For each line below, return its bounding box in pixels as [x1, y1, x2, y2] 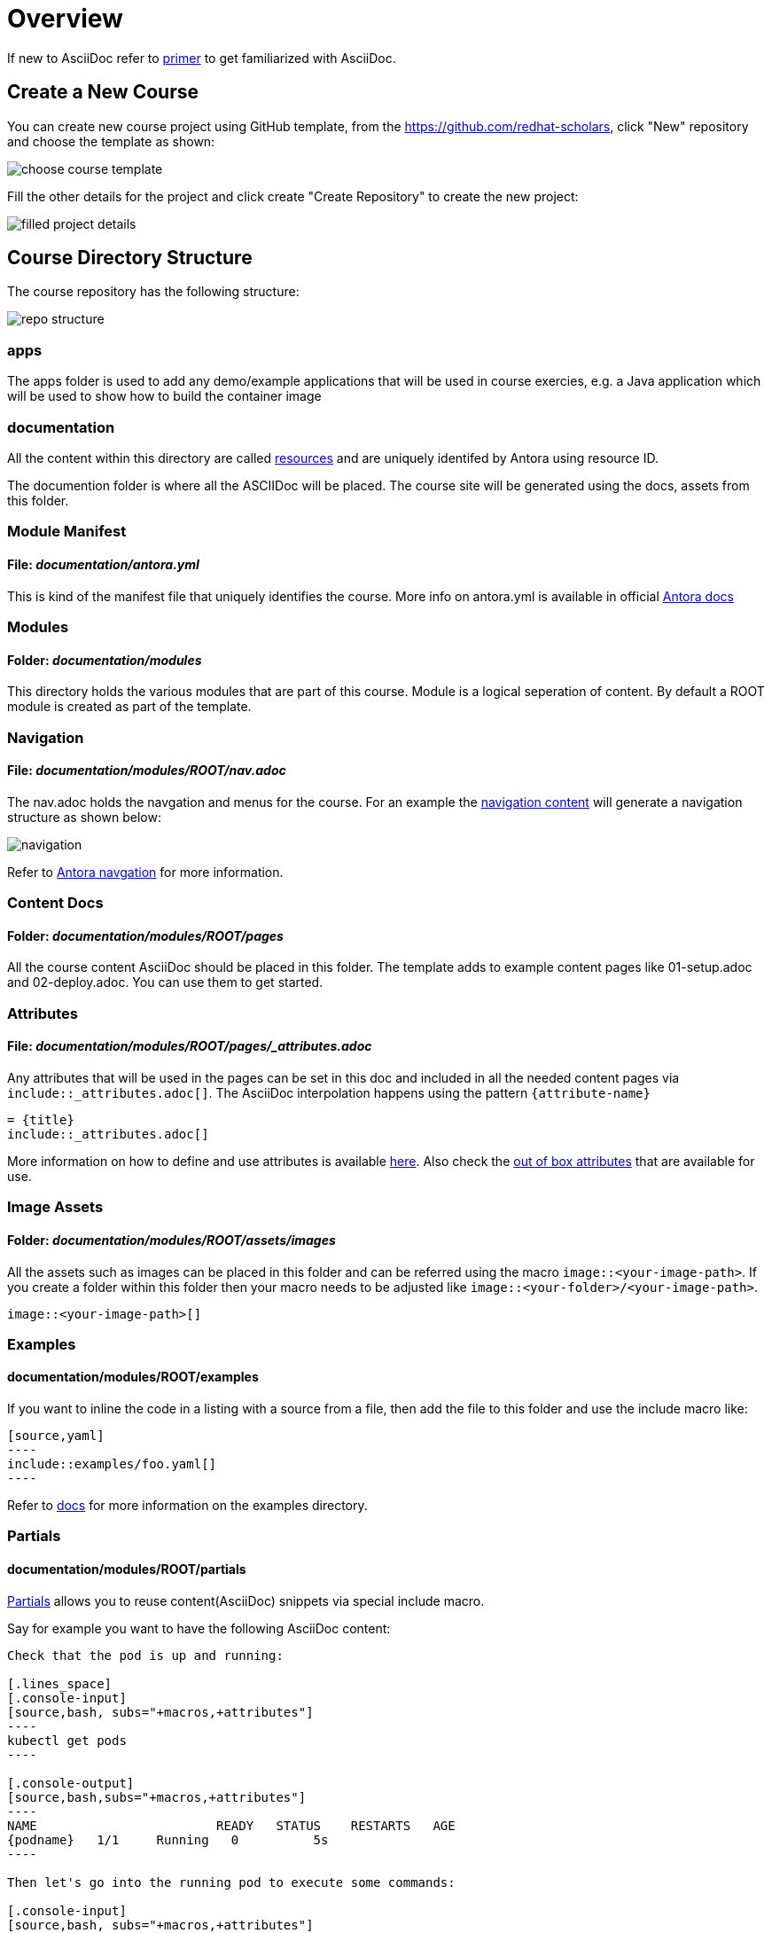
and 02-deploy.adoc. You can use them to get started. [7, 974, 324, 990]
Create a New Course [7, 81, 199, 104]
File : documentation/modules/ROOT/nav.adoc [7, 763, 286, 779]
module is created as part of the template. [7, 699, 252, 715]
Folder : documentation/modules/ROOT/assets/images [7, 1232, 336, 1248]
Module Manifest [7, 522, 127, 541]
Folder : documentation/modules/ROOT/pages [7, 927, 284, 943]
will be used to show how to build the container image [7, 388, 322, 404]
